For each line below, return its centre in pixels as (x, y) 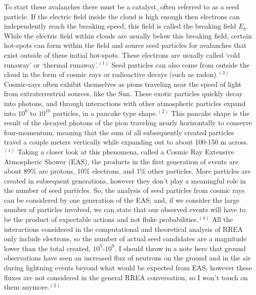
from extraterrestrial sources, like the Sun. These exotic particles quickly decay (124, 93)
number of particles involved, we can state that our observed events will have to (125, 209)
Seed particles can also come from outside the (180, 64)
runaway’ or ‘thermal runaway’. (51, 64)
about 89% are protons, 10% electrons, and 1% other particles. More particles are (128, 171)
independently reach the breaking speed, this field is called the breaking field (120, 26)
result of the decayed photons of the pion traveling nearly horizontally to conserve (128, 123)
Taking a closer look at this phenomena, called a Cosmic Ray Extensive (126, 151)
